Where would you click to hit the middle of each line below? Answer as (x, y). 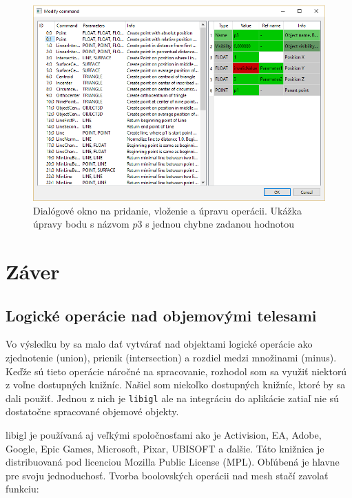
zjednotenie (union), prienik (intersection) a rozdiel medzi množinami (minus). (171, 357)
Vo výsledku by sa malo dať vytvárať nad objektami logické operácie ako (159, 344)
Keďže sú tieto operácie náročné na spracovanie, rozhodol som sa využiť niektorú (176, 371)
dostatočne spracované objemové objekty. (92, 411)
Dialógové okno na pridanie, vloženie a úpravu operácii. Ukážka (168, 210)
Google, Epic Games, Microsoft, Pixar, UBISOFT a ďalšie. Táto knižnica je (165, 448)
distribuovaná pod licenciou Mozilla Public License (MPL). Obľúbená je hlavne (173, 462)
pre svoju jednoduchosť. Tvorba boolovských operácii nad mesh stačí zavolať (167, 475)
